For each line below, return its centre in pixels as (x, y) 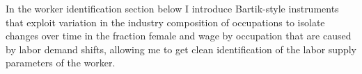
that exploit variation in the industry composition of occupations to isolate (165, 22)
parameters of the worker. (61, 63)
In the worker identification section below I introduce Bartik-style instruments (172, 8)
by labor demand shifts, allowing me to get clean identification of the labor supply (181, 49)
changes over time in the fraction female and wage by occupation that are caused (179, 36)
